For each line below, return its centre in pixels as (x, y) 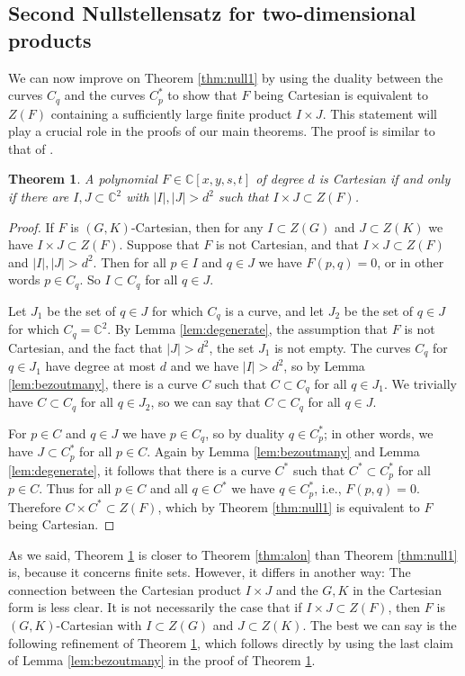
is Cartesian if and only (385, 179)
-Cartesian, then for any (197, 226)
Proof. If (31, 226)
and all (169, 488)
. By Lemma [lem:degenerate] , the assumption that (248, 329)
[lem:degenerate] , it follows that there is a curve (139, 469)
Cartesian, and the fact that (85, 347)
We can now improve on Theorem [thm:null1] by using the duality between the (226, 77)
